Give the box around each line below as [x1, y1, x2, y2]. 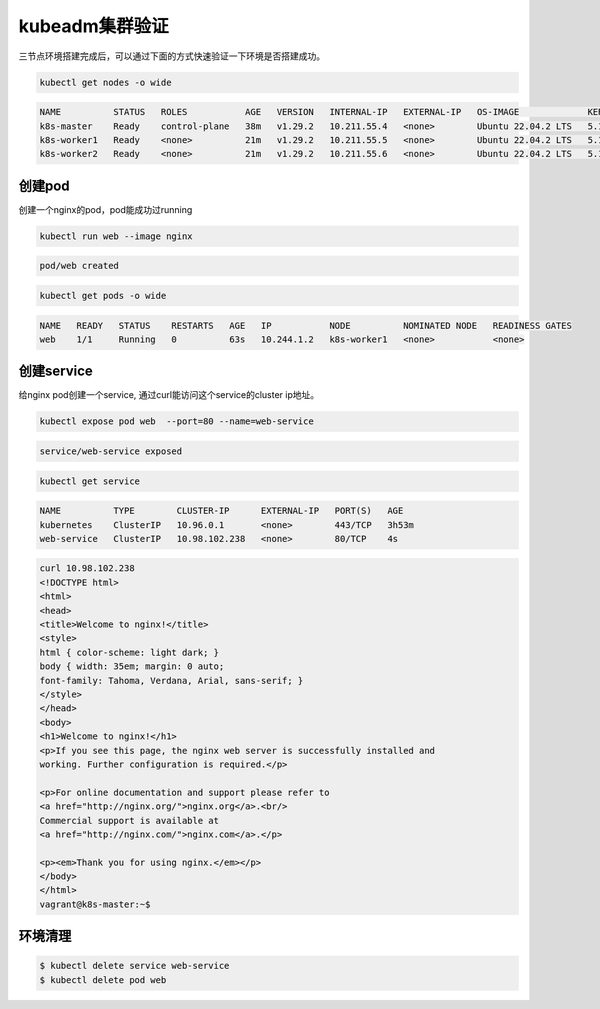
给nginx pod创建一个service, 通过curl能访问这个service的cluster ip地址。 [18, 389, 320, 401]
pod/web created [39, 260, 120, 272]
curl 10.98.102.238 [39, 563, 135, 574]
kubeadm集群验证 [18, 15, 169, 37]
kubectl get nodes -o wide [39, 76, 172, 88]
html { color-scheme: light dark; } [39, 646, 220, 658]
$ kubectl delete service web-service [39, 960, 230, 972]
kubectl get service [39, 475, 140, 487]
